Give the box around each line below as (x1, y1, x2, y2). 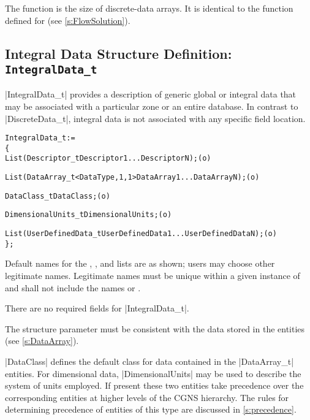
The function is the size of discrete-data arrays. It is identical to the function (5, 2, 293, 14)
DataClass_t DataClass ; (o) (5, 191, 110, 200)
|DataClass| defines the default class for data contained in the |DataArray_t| (5, 354, 294, 367)
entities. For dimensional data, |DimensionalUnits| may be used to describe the (5, 367, 301, 380)
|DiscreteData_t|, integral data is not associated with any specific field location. (5, 112, 306, 124)
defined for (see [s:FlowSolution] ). (5, 13, 130, 26)
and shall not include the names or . (5, 281, 141, 294)
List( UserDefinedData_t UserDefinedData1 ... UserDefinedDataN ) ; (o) (5, 229, 277, 239)
